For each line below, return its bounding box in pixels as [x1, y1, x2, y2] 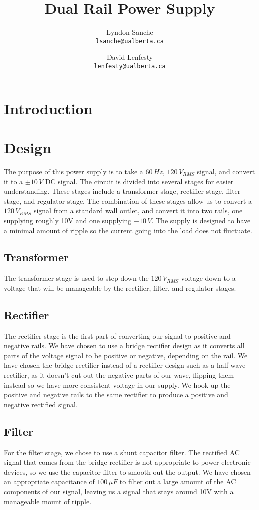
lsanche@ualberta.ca [95, 37, 164, 45]
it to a [4, 176, 23, 186]
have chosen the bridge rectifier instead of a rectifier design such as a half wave [4, 360, 246, 370]
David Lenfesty [106, 52, 153, 62]
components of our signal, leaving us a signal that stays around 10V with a [4, 486, 234, 497]
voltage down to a [181, 273, 236, 283]
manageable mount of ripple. [4, 496, 92, 506]
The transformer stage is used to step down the [4, 273, 149, 283]
